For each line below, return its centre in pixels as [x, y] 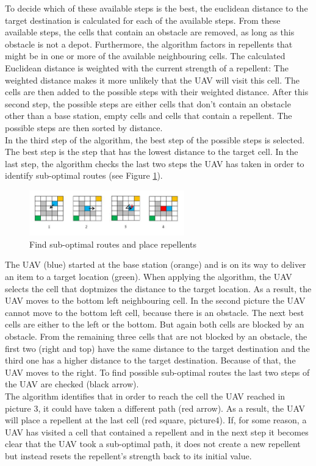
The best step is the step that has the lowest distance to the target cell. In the [152, 152]
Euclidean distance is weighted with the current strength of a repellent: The [147, 67]
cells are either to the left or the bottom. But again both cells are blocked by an [155, 324]
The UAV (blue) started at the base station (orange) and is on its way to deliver [156, 264]
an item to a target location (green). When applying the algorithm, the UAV [149, 277]
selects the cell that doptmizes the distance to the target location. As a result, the [158, 288]
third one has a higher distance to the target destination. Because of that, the [150, 360]
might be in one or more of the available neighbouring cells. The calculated [145, 56]
